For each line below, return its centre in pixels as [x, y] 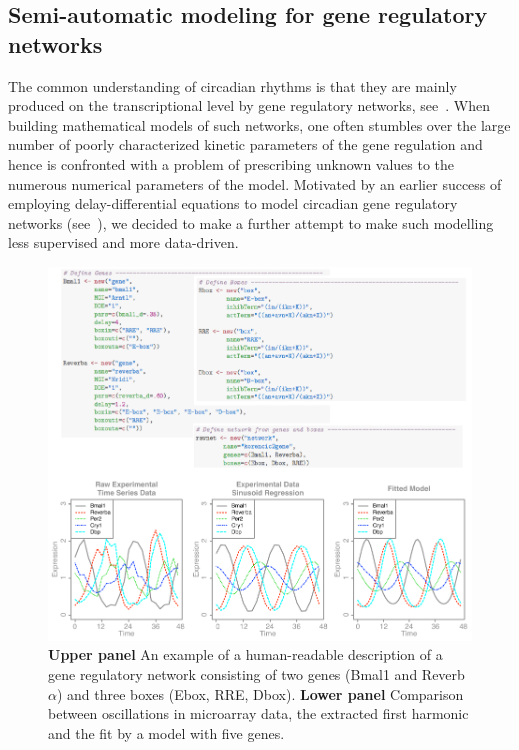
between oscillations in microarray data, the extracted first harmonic [258, 713]
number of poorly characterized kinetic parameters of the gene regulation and [245, 144]
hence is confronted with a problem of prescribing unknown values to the [231, 163]
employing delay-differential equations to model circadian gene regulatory [233, 203]
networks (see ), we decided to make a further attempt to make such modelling [251, 222]
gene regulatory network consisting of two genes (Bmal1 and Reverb [256, 673]
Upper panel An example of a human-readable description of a [245, 654]
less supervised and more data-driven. [123, 242]
